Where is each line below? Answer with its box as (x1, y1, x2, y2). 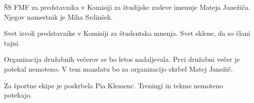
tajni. (4, 37, 20, 48)
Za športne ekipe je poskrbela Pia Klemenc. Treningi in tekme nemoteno (4, 80, 223, 90)
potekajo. (4, 90, 32, 100)
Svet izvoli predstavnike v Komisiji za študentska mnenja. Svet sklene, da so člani (4, 28, 251, 38)
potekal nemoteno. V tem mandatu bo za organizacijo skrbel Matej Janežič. (4, 63, 233, 74)
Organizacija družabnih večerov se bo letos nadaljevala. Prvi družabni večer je (4, 54, 240, 64)
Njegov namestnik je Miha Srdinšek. (4, 11, 113, 22)
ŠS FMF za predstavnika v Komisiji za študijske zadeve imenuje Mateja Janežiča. (4, 2, 251, 12)
